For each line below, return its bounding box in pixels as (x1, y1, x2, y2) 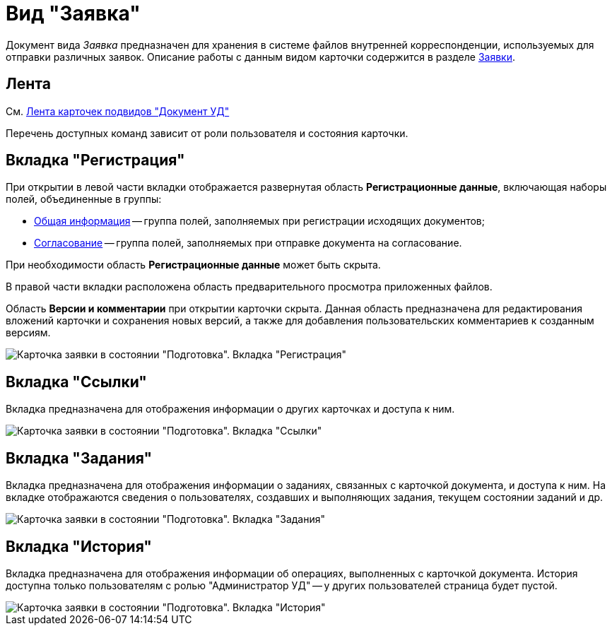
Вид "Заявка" (6, 1, 141, 25)
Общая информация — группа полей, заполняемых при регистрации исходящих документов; (34, 215, 485, 228)
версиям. (6, 326, 51, 339)
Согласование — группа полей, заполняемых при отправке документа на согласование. (34, 237, 462, 249)
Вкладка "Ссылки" (6, 372, 147, 391)
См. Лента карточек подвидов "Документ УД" (6, 105, 230, 117)
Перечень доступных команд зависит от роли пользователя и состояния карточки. (6, 126, 408, 139)
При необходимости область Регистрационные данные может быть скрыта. (6, 259, 381, 271)
